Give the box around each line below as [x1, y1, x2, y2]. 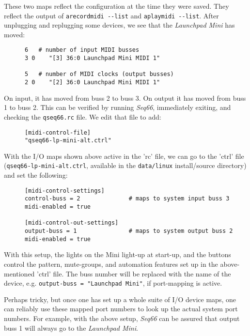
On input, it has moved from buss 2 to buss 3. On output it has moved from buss [4, 92, 246, 103]
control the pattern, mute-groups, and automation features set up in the [4, 259, 218, 269]
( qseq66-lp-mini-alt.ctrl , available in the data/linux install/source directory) [4, 160, 247, 170]
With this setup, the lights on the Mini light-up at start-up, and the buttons [4, 249, 231, 260]
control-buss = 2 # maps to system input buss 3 [24, 195, 230, 202]
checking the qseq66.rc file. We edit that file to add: [4, 111, 161, 122]
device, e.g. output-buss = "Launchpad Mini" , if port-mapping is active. [4, 278, 222, 288]
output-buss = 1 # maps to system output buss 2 [24, 228, 233, 234]
